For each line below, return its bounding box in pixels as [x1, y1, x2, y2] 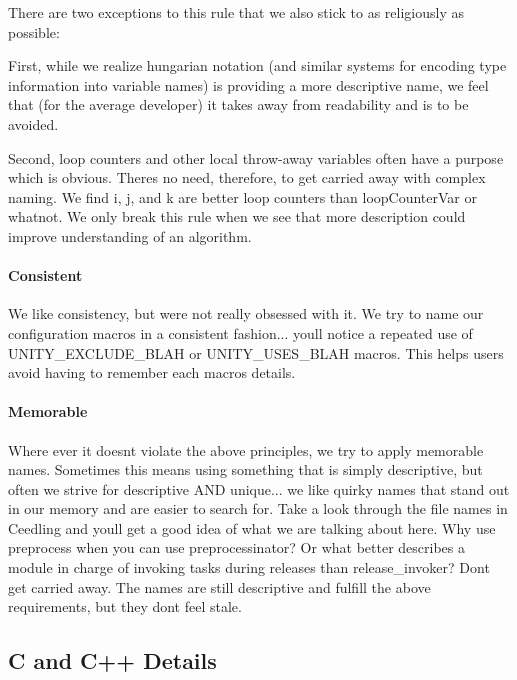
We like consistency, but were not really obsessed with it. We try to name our [8, 303, 484, 324]
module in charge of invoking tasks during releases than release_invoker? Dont [8, 557, 490, 578]
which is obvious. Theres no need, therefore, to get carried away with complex [8, 167, 486, 188]
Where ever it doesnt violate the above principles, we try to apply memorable [8, 439, 484, 460]
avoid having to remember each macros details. [8, 362, 296, 383]
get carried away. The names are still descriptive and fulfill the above [8, 576, 431, 597]
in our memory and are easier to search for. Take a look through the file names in [8, 498, 508, 519]
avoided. [8, 113, 59, 134]
